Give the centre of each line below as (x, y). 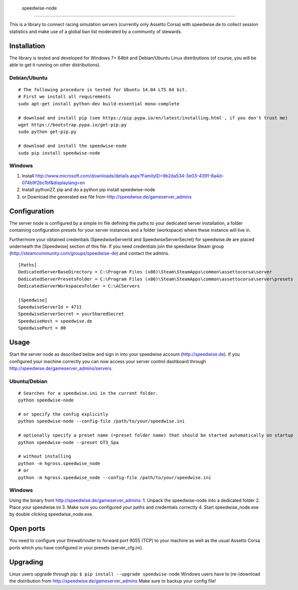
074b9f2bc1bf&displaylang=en (53, 183)
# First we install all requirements (65, 97)
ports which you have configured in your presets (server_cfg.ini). (76, 547)
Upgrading (26, 562)
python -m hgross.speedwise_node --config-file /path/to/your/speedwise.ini (115, 477)
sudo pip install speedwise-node (59, 153)
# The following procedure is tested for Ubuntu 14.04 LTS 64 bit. (103, 90)
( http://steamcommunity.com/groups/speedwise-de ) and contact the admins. (89, 253)
